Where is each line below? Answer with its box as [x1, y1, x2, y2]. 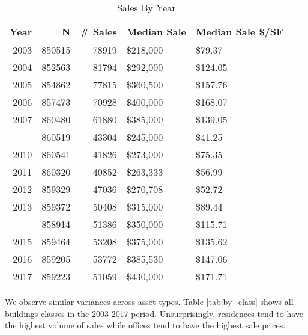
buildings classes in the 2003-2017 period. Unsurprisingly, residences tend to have [5, 307, 304, 319]
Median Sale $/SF [196, 25, 283, 38]
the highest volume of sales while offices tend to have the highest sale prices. [5, 319, 286, 331]
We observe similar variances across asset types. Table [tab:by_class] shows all [5, 295, 294, 307]
